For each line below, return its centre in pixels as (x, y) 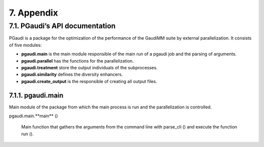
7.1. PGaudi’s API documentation (62, 26)
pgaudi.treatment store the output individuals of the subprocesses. (89, 67)
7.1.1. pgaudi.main (36, 95)
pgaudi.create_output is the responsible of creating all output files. (89, 81)
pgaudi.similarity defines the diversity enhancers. (72, 74)
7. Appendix (33, 13)
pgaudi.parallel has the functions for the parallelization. (77, 61)
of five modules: (25, 45)
